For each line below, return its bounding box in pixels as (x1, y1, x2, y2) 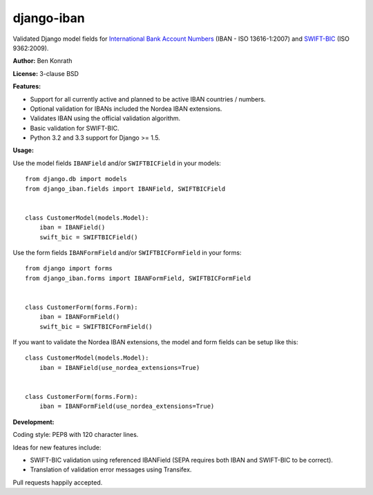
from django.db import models (25, 175, 128, 183)
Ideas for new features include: (12, 443, 102, 451)
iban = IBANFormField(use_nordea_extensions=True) (39, 402, 215, 411)
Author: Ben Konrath (12, 57, 73, 65)
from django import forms (25, 265, 113, 272)
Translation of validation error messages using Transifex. (30, 465, 192, 474)
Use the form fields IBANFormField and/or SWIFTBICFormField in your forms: (12, 248, 242, 256)
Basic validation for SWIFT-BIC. (30, 124, 119, 132)
